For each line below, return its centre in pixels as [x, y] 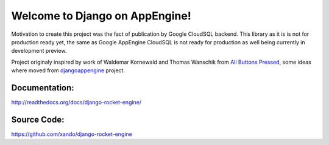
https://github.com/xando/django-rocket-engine [72, 134]
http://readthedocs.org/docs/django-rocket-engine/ [76, 103]
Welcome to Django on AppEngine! [101, 16]
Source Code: [38, 119]
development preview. [39, 51]
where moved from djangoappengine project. [68, 70]
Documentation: [43, 88]
